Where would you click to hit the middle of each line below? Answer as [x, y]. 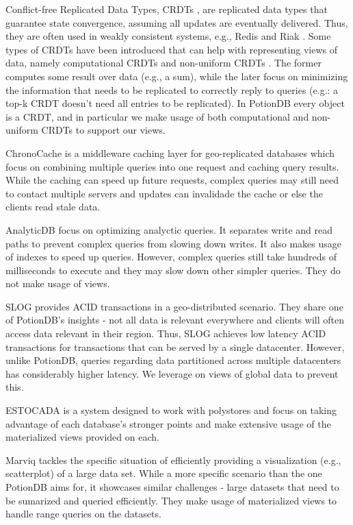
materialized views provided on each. [82, 437]
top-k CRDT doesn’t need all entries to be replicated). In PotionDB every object [175, 103]
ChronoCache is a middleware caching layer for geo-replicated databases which [170, 152]
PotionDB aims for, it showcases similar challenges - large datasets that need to [172, 487]
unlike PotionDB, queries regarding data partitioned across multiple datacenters [173, 360]
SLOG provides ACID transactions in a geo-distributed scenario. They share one [174, 306]
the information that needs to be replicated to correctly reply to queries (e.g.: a [172, 89]
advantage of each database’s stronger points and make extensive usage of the [168, 423]
